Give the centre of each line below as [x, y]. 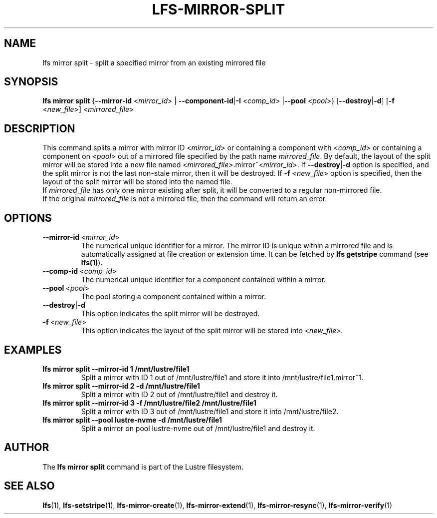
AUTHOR [27, 448]
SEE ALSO [29, 486]
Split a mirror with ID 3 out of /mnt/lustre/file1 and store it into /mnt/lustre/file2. [210, 411]
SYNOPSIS [31, 82]
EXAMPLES [33, 350]
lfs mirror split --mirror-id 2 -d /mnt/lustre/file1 [121, 386]
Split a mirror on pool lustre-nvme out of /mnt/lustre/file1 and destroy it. [198, 428]
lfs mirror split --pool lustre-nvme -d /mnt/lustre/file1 [132, 420]
